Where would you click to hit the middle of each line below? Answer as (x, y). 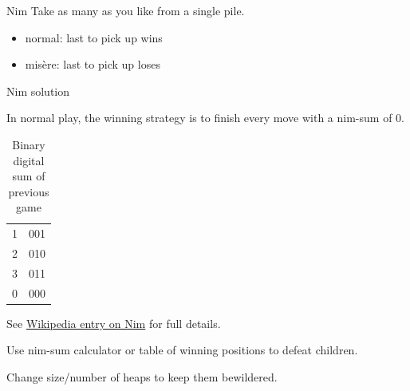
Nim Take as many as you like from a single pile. (126, 10)
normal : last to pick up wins (94, 37)
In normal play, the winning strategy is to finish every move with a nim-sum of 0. (205, 118)
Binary (29, 144)
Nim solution (38, 91)
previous (29, 191)
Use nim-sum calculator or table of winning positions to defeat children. (182, 350)
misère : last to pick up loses (93, 64)
